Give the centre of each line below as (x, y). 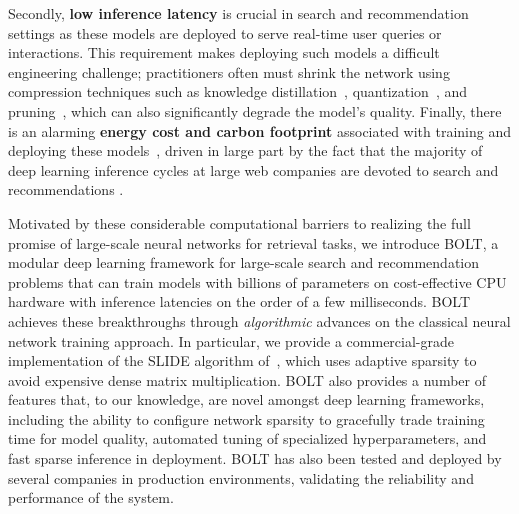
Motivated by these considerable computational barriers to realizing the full (239, 222)
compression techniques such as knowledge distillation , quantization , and (238, 91)
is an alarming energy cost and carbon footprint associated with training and (260, 130)
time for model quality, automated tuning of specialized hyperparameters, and (247, 438)
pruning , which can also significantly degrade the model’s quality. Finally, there (255, 110)
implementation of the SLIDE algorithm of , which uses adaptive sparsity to (242, 360)
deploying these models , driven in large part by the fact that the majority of (245, 150)
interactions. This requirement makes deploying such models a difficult (224, 52)
